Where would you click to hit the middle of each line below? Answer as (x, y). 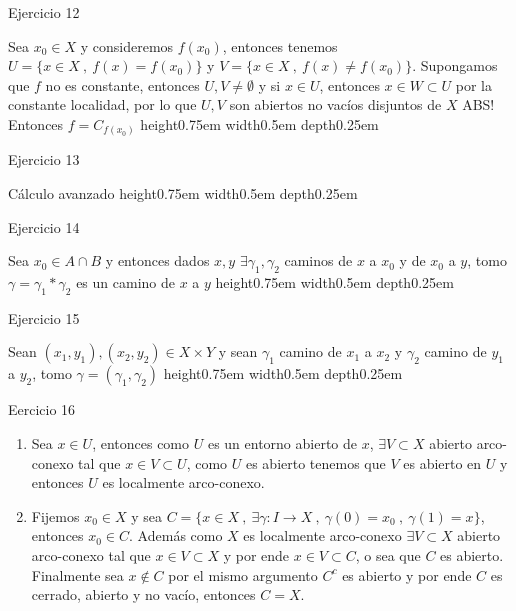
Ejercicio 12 (44, 12)
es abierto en (442, 462)
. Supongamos (455, 65)
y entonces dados (157, 260)
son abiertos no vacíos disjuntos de (335, 104)
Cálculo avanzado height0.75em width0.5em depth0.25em (183, 193)
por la (474, 84)
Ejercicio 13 (44, 159)
